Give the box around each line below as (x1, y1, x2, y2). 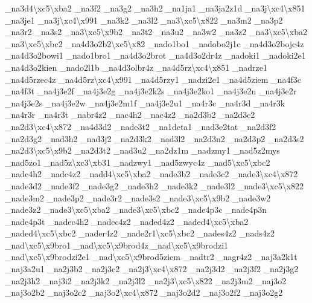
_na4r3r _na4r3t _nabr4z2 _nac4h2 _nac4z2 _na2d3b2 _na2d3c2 (5, 108, 255, 121)
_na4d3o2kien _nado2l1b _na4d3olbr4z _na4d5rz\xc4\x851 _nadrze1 (5, 60, 267, 73)
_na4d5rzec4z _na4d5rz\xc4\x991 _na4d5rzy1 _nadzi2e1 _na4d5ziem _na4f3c (5, 73, 301, 85)
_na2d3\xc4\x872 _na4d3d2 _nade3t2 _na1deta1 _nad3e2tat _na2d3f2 (5, 120, 276, 132)
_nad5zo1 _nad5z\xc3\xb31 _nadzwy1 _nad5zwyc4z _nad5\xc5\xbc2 (5, 155, 270, 168)
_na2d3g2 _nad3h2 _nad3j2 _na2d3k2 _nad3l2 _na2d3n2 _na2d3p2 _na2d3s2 (5, 132, 304, 145)
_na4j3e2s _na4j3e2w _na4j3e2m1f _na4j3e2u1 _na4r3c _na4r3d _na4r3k (5, 96, 285, 109)
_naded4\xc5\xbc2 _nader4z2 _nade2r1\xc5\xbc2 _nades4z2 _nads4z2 (5, 227, 275, 239)
